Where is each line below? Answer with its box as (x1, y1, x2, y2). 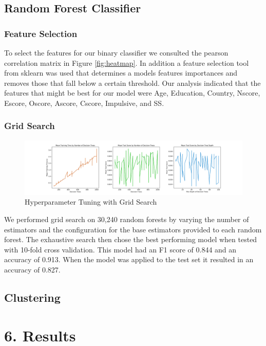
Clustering (4, 289, 61, 305)
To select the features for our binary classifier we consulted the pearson (4, 47, 229, 58)
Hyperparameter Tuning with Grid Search (25, 196, 157, 207)
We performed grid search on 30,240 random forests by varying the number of (4, 213, 249, 224)
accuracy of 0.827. (4, 264, 61, 275)
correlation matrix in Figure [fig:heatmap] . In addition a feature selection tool (4, 57, 249, 68)
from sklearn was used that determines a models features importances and (4, 67, 238, 78)
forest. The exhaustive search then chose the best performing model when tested (4, 234, 257, 245)
